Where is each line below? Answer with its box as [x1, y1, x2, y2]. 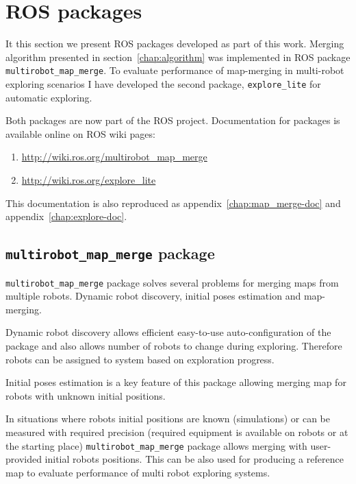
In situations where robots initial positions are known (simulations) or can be [5, 411, 330, 426]
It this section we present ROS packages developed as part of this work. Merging [5, 36, 344, 51]
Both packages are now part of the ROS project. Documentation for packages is [5, 113, 340, 128]
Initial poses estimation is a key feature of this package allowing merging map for [5, 375, 346, 389]
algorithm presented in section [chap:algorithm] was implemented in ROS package [5, 49, 351, 64]
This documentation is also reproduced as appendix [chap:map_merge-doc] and [5, 195, 341, 210]
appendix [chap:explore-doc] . [5, 209, 127, 223]
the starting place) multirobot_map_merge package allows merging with [5, 438, 307, 452]
